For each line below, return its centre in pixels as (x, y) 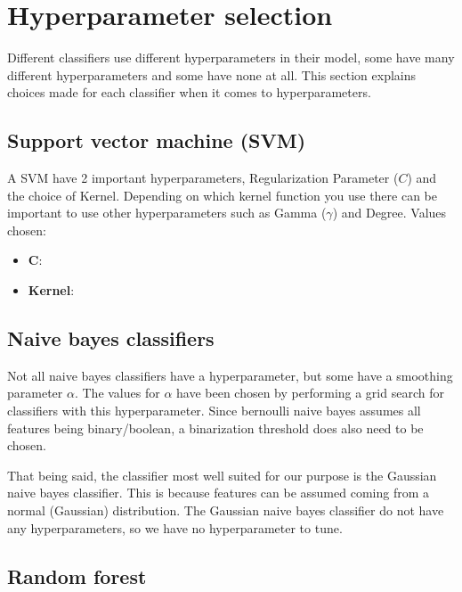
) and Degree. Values (389, 213)
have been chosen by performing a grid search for (310, 393)
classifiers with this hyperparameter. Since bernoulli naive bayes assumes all (214, 411)
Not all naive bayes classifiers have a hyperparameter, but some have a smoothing (230, 375)
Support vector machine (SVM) (157, 140)
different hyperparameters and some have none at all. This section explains (212, 74)
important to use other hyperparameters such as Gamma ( (167, 213)
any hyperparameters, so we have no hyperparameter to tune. (175, 527)
